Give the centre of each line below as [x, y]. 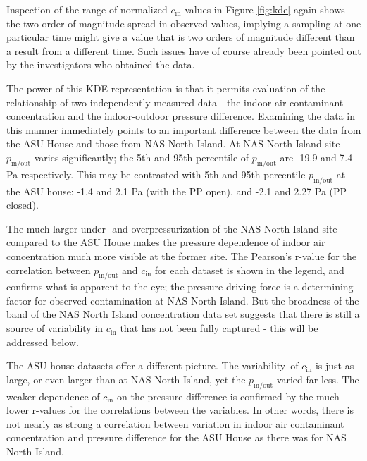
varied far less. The [318, 379]
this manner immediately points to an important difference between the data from [184, 129]
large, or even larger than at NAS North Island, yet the [126, 379]
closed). [23, 205]
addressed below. [43, 342]
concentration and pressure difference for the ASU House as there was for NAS [176, 437]
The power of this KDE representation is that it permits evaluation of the [166, 88]
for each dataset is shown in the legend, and [249, 270]
